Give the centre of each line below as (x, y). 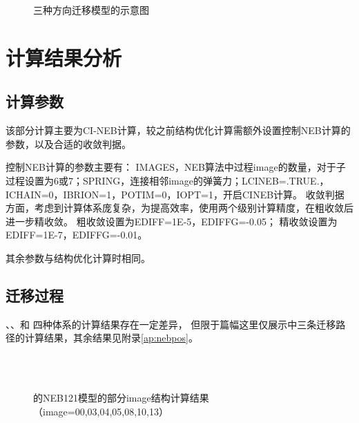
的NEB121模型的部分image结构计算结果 (121, 398)
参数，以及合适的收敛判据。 (68, 143)
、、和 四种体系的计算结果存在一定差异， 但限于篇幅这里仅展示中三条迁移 (171, 324)
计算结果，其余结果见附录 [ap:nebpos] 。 (111, 338)
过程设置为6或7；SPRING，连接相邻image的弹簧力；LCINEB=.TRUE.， (167, 180)
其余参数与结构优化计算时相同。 (78, 257)
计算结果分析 (64, 57)
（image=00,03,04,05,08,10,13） (101, 411)
